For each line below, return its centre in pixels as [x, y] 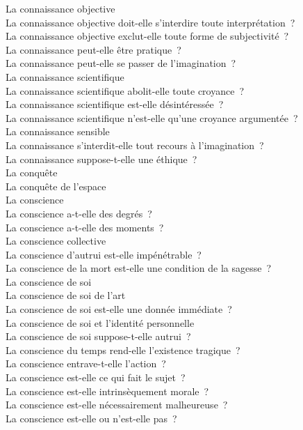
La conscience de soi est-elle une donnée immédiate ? [119, 309]
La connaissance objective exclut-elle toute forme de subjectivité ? [147, 36]
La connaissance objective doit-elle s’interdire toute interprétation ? [150, 22]
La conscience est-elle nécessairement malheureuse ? [117, 405]
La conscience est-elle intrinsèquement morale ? [107, 391]
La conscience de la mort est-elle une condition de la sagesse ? [139, 268]
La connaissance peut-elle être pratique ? [93, 49]
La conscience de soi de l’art [66, 295]
